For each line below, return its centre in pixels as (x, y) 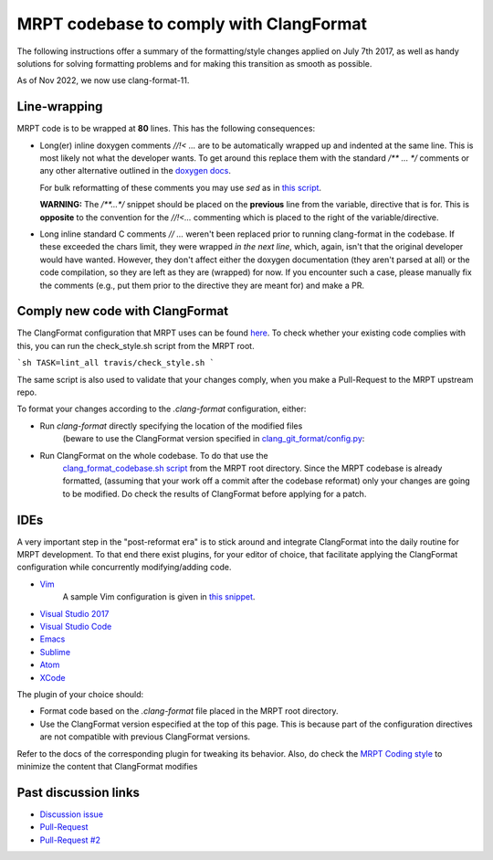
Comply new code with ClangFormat (122, 311)
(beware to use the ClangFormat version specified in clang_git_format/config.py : (214, 439)
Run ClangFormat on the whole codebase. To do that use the (154, 455)
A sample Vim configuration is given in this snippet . (159, 597)
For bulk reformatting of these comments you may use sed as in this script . (181, 187)
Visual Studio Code (76, 626)
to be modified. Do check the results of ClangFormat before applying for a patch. (215, 494)
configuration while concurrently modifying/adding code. (124, 568)
